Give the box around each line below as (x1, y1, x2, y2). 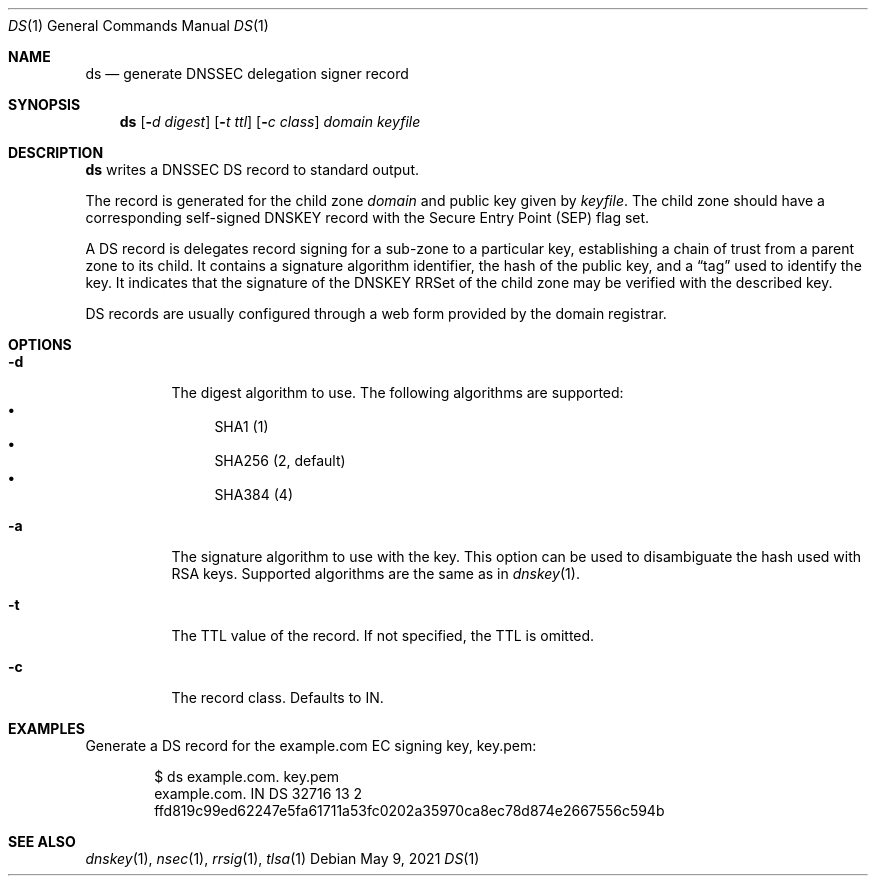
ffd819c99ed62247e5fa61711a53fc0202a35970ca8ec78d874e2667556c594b (154, 802, 665, 819)
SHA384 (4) (214, 486, 293, 503)
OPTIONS (8, 336, 72, 353)
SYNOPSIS (8, 96, 81, 113)
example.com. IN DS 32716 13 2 (154, 785, 363, 802)
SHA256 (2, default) (214, 452, 346, 469)
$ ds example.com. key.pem (154, 768, 339, 785)
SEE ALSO (8, 833, 76, 850)
